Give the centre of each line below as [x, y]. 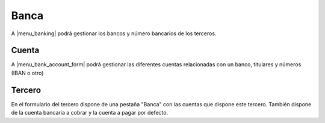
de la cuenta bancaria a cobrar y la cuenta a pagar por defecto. [90, 113]
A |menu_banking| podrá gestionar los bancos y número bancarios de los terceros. [114, 33]
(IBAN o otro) [27, 73]
